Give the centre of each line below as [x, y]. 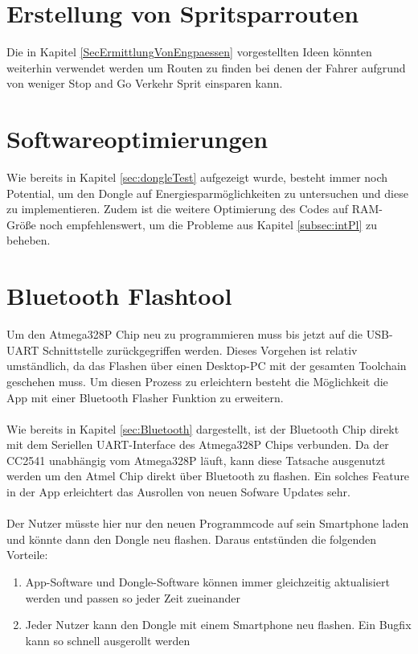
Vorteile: [27, 555]
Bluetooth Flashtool [119, 296]
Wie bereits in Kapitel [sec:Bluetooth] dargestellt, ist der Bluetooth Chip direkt [203, 428]
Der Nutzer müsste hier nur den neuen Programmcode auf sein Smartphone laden [208, 523]
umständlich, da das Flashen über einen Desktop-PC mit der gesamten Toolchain [207, 366]
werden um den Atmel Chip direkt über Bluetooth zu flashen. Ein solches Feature [208, 476]
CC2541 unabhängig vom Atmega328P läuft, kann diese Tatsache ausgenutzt [196, 460]
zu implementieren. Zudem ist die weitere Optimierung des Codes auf [177, 209]
